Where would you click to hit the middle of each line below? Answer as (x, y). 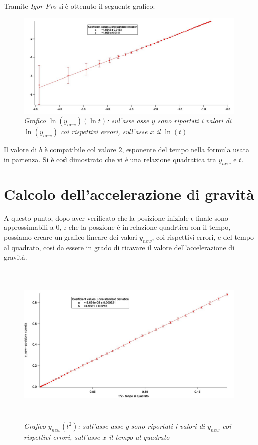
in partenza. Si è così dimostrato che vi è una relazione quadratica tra (110, 159)
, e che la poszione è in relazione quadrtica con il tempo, (145, 227)
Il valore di (21, 149)
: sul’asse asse (128, 121)
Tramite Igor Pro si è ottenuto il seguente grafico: (80, 6)
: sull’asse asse (100, 425)
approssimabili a (29, 227)
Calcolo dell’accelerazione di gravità (129, 194)
